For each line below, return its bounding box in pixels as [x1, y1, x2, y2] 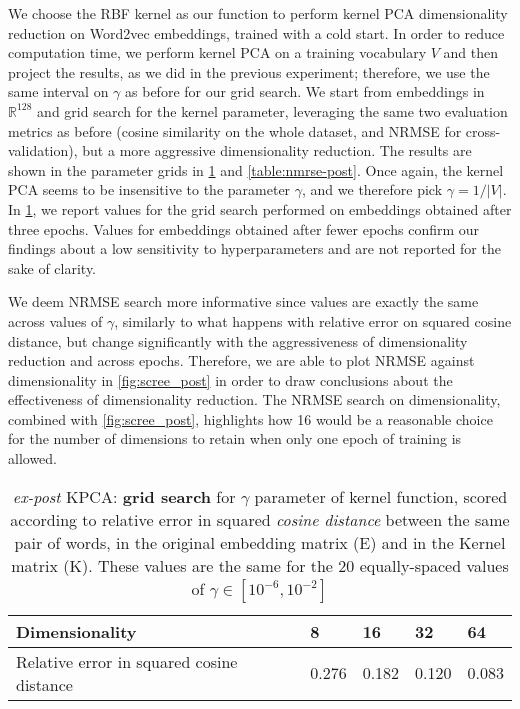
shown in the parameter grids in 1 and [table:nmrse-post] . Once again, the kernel [8, 159, 504, 180]
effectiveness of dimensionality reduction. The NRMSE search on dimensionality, [8, 389, 501, 410]
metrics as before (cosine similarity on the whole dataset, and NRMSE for [8, 120, 462, 141]
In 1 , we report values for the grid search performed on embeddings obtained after [8, 198, 512, 219]
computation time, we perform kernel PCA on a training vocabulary [8, 42, 427, 63]
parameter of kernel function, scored [254, 484, 508, 508]
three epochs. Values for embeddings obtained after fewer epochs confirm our [8, 218, 480, 239]
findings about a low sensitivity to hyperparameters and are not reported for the [8, 238, 501, 259]
